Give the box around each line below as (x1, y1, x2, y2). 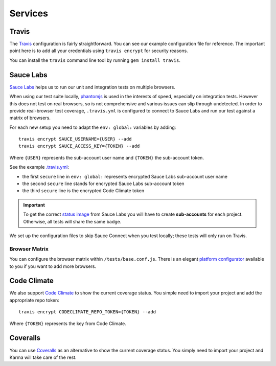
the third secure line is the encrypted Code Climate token (22, 188, 145, 194)
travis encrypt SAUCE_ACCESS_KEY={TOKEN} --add (18, 143, 140, 149)
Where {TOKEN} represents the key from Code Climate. (9, 320, 126, 327)
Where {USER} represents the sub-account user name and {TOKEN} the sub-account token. (9, 154, 204, 161)
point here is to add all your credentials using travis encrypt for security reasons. (9, 48, 189, 54)
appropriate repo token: (9, 297, 59, 303)
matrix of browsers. (9, 115, 51, 121)
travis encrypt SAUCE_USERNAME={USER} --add (18, 136, 132, 142)
